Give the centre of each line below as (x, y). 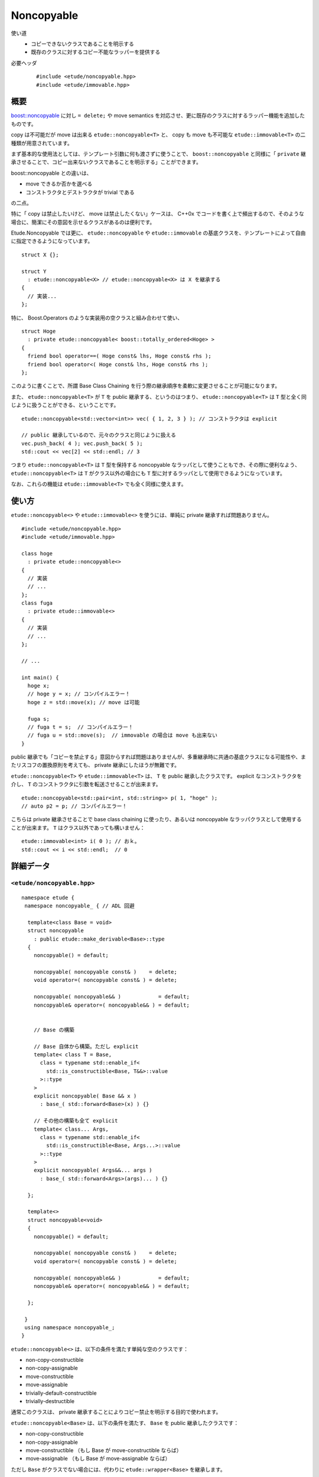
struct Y (34, 271)
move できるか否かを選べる (59, 184)
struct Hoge (39, 331)
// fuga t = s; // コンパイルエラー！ (81, 727)
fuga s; (38, 719)
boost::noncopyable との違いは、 (51, 173)
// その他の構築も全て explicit (76, 1121)
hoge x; (38, 686)
